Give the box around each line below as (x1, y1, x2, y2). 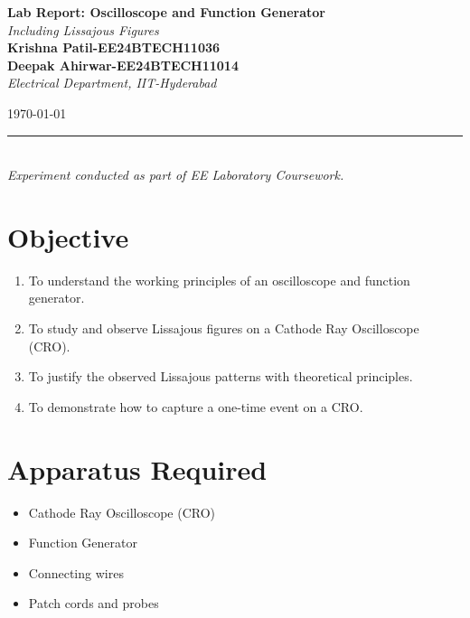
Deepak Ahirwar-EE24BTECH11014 (7, 55, 239, 74)
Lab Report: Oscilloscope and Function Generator (7, 3, 325, 21)
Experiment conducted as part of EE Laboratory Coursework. (7, 165, 344, 184)
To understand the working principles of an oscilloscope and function (28, 270, 410, 289)
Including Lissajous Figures (7, 20, 159, 39)
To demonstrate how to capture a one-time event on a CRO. (28, 397, 363, 416)
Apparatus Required (7, 450, 268, 487)
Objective (7, 218, 129, 255)
